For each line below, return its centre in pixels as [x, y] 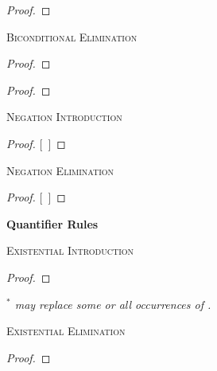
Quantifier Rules [52, 223]
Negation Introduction [64, 117]
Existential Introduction [70, 250]
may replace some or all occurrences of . [113, 304]
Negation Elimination [60, 170]
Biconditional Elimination [72, 36]
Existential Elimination [66, 331]
